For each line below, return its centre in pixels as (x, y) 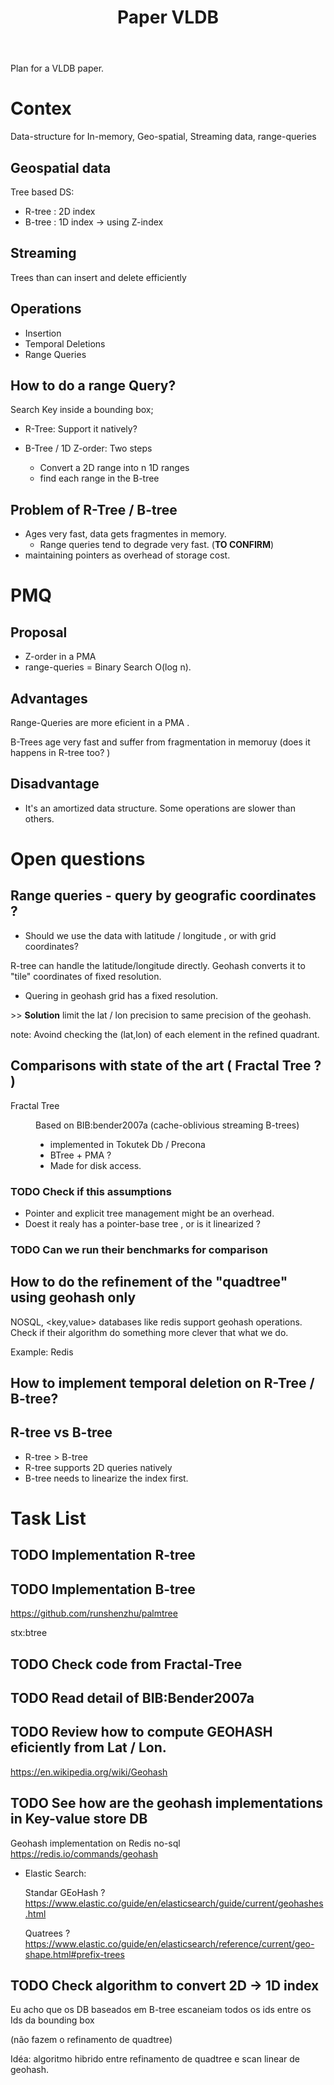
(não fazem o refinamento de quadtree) (91, 2040)
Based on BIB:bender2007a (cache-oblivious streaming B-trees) (167, 1125)
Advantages (49, 698)
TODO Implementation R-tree (103, 1555)
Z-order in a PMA (60, 657)
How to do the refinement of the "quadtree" (149, 1282)
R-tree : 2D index (60, 211)
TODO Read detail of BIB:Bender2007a (132, 1698)
